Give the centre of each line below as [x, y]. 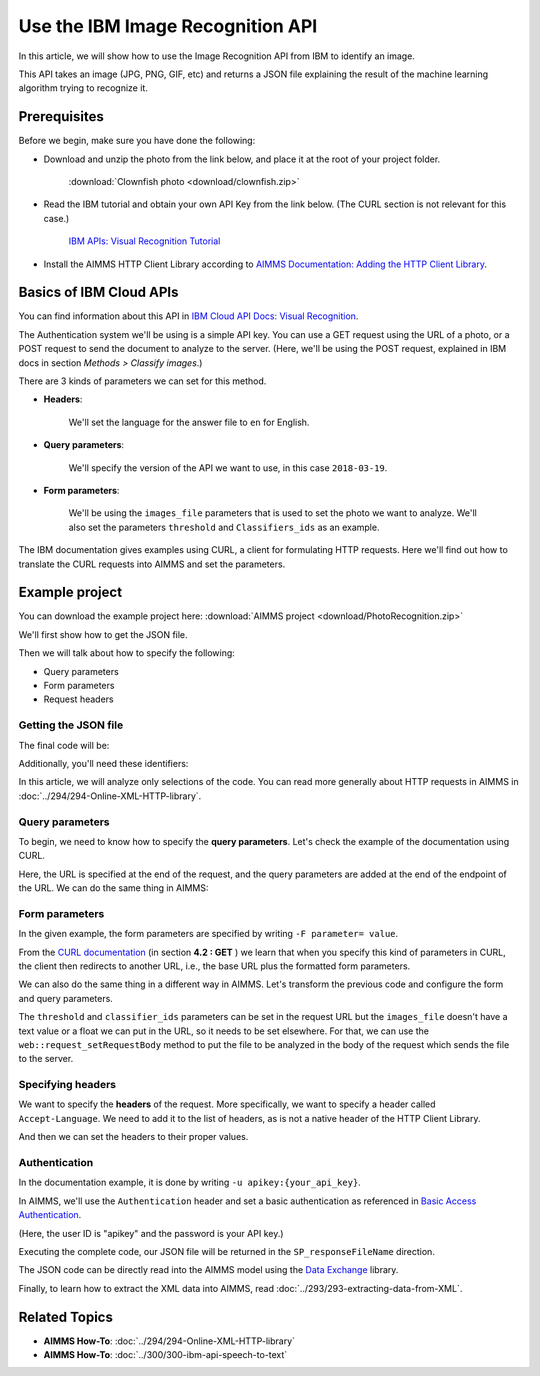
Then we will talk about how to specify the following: [126, 653]
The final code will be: [64, 745]
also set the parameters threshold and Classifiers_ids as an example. [224, 527]
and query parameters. [66, 998]
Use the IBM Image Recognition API [168, 26]
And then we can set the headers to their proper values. [133, 1137]
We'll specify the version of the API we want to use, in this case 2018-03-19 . [228, 467]
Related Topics [66, 1316]
